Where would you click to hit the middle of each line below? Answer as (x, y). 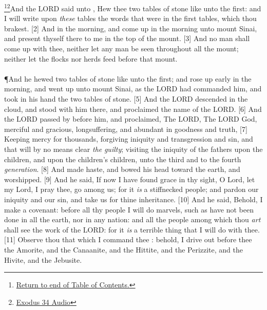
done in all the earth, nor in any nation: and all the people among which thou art (132, 219)
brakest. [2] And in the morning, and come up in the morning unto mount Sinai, (131, 28)
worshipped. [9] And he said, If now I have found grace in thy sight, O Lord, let (130, 179)
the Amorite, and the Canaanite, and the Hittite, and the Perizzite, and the (124, 249)
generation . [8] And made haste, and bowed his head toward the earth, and (122, 169)
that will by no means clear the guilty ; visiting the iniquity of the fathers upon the (133, 149)
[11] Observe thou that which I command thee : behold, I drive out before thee (128, 239)
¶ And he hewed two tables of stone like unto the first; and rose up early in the (128, 78)
